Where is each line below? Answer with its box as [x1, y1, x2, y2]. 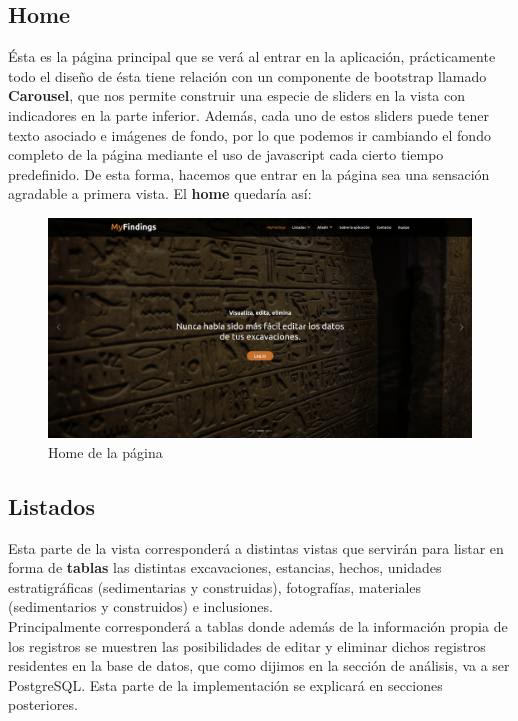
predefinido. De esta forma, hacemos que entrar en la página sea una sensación [8, 163, 490, 184]
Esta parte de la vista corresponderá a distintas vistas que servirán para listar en [8, 537, 504, 558]
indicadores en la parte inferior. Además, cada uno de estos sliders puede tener [8, 104, 489, 125]
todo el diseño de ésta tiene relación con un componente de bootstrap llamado [8, 65, 487, 86]
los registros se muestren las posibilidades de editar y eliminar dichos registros [8, 635, 486, 656]
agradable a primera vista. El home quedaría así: [8, 183, 312, 204]
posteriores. [8, 694, 78, 715]
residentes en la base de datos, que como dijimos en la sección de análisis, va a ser [8, 655, 510, 676]
